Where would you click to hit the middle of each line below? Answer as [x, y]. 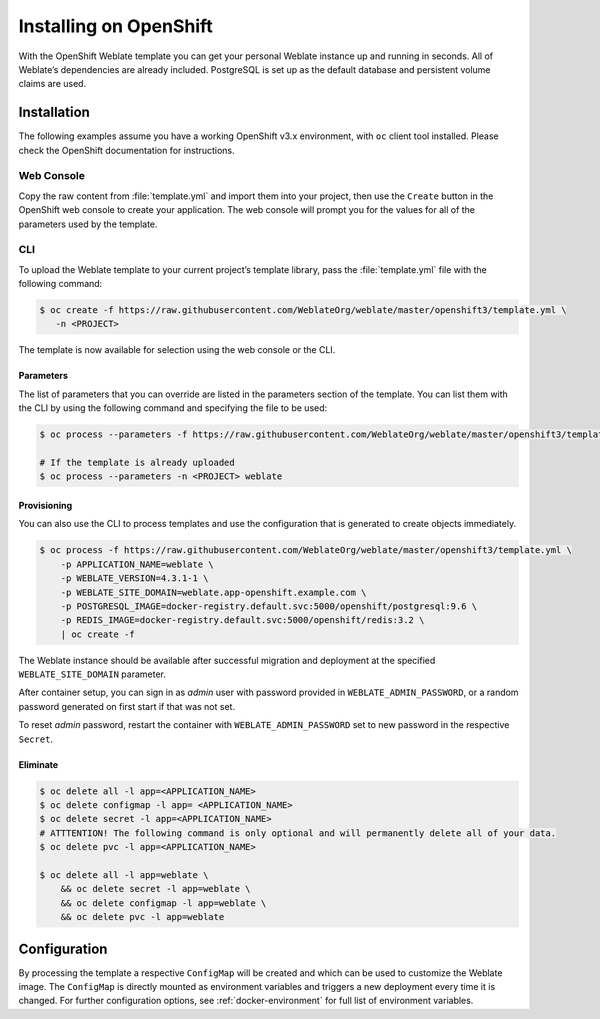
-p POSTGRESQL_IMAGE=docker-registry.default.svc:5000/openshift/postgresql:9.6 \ [269, 606]
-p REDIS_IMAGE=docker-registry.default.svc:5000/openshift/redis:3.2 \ [242, 620]
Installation [54, 112]
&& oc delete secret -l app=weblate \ [155, 889]
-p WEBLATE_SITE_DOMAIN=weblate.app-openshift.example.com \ [213, 592]
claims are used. [52, 84]
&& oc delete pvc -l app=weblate [142, 917]
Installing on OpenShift [116, 26]
